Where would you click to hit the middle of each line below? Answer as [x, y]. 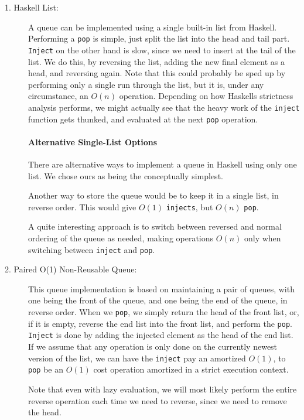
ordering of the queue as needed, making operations [121, 238]
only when [262, 238]
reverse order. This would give [82, 206]
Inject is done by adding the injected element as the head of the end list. [161, 335]
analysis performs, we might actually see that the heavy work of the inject [164, 107]
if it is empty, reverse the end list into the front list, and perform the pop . [160, 323]
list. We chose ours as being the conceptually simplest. [126, 175]
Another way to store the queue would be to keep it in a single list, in [153, 195]
